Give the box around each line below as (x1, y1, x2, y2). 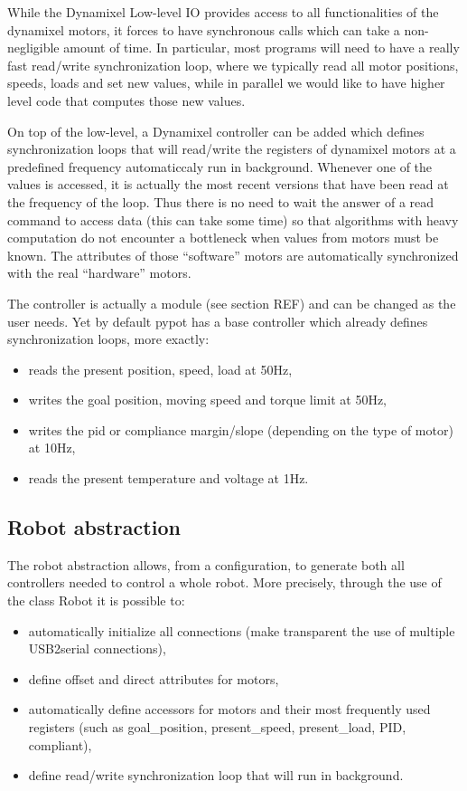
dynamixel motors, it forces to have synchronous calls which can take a (7, 20, 400, 39)
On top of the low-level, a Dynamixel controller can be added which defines (7, 121, 425, 140)
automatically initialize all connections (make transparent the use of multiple (28, 621, 455, 640)
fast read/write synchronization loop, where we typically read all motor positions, (7, 55, 459, 74)
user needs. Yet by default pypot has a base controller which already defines (7, 311, 428, 330)
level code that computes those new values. (7, 91, 246, 110)
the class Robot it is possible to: (7, 591, 185, 610)
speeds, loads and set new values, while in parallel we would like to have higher (7, 73, 445, 92)
